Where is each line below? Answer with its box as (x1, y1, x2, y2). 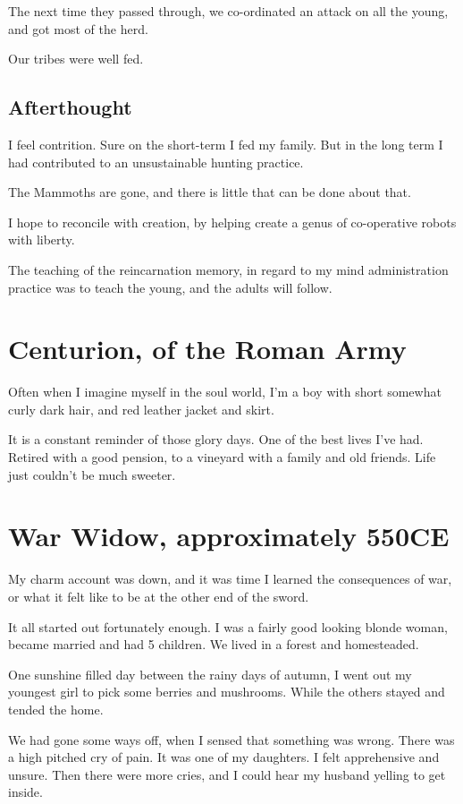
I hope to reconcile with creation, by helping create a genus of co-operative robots (8, 212, 457, 231)
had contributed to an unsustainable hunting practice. (8, 152, 304, 171)
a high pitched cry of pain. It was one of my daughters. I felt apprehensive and (8, 748, 440, 766)
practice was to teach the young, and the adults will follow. (8, 278, 333, 296)
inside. (8, 783, 43, 801)
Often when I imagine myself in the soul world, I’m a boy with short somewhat (8, 382, 442, 401)
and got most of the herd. (8, 19, 148, 38)
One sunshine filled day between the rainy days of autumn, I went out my (8, 664, 412, 683)
